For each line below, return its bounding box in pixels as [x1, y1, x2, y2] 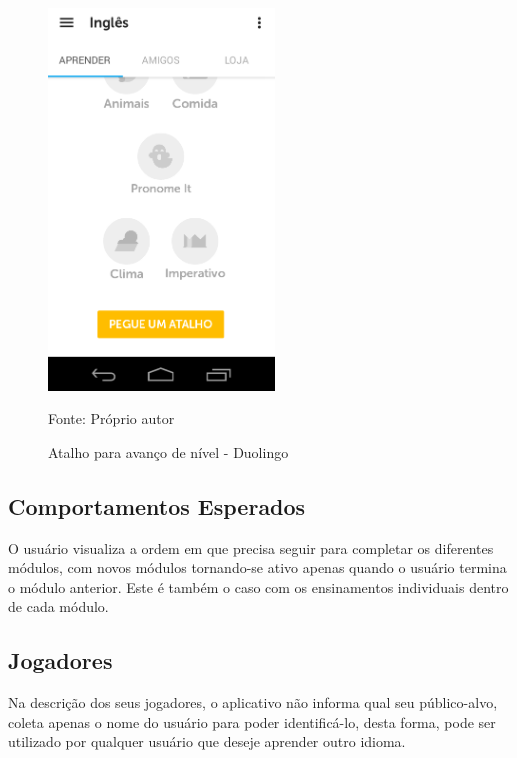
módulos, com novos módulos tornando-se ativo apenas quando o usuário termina [8, 557, 507, 578]
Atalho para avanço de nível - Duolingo [48, 441, 289, 462]
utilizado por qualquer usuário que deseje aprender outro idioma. [8, 731, 406, 752]
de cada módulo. [8, 596, 109, 617]
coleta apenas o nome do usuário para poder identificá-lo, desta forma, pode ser [8, 711, 496, 732]
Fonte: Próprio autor [48, 408, 175, 429]
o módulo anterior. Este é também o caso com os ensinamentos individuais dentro [8, 576, 509, 597]
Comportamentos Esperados [8, 490, 306, 521]
